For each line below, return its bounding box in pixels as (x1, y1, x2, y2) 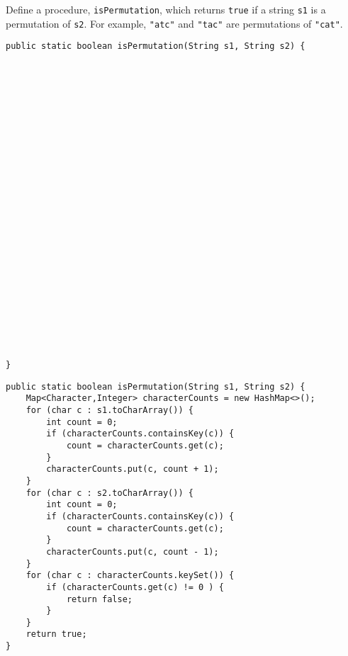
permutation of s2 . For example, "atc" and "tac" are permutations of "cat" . (6, 16, 343, 30)
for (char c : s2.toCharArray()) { (26, 487, 193, 498)
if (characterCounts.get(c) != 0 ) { (46, 582, 224, 592)
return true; (26, 629, 87, 640)
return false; (66, 594, 133, 604)
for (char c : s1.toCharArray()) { (26, 405, 193, 415)
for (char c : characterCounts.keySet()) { (26, 570, 235, 581)
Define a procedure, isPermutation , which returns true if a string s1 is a (6, 2, 326, 16)
